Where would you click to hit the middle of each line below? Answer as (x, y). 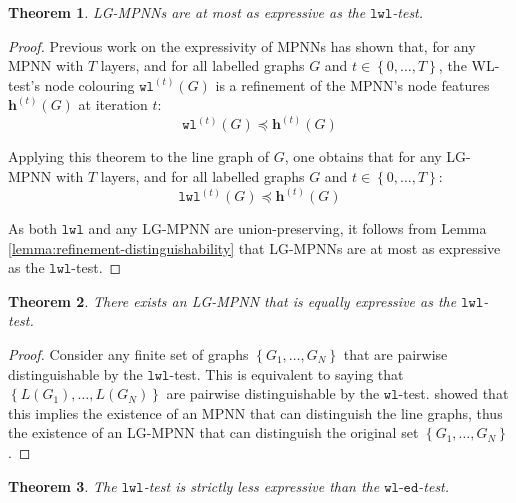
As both (33, 228)
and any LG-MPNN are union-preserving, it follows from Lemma (287, 228)
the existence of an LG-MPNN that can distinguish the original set (213, 432)
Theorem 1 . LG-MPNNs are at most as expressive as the (187, 12)
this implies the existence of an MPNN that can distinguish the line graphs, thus (255, 412)
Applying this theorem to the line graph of (139, 156)
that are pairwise (395, 354)
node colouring (89, 84)
